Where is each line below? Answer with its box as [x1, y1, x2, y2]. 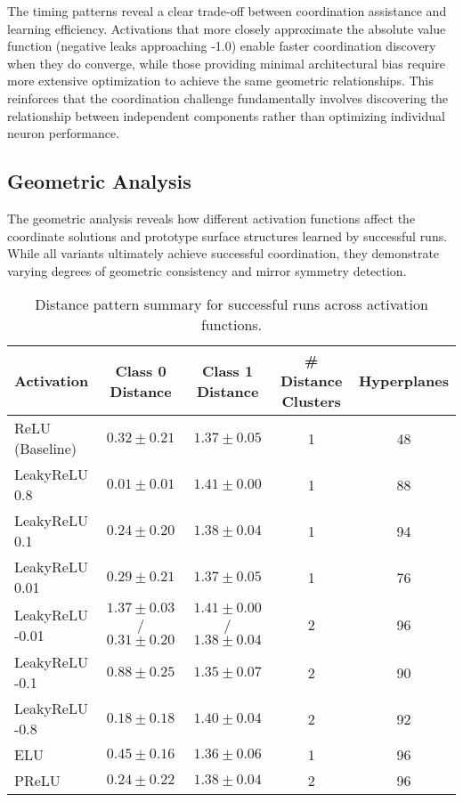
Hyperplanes [358, 370, 449, 392]
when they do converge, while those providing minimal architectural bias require [7, 53, 445, 72]
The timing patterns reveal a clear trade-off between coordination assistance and [7, 2, 447, 20]
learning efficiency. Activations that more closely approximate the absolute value [7, 19, 446, 37]
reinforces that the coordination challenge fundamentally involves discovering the [7, 88, 449, 107]
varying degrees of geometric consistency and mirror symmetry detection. [7, 261, 407, 279]
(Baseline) [14, 438, 77, 459]
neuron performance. [7, 124, 120, 142]
